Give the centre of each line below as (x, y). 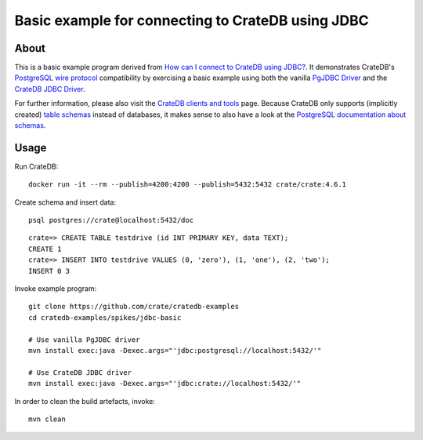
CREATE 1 (45, 249)
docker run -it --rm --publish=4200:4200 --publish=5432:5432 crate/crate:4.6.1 (188, 185)
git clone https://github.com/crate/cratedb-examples (134, 307)
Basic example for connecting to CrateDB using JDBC (192, 20)
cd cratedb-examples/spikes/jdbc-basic (105, 317)
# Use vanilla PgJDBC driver (84, 340)
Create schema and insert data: (65, 202)
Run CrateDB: (36, 166)
